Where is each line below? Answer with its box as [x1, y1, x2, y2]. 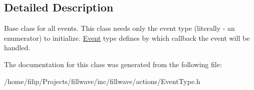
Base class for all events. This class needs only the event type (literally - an [4, 23, 235, 33]
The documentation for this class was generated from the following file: [4, 59, 222, 69]
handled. [4, 42, 31, 53]
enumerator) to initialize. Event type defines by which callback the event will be [4, 32, 250, 43]
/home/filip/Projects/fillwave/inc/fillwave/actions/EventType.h [4, 76, 200, 86]
